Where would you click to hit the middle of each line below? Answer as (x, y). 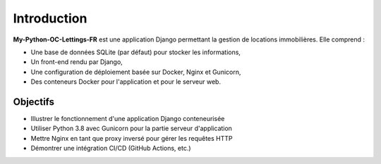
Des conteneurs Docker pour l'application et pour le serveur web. (126, 82)
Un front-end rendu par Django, (77, 62)
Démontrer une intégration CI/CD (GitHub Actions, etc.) (111, 149)
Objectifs (34, 102)
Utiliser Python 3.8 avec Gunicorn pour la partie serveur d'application (132, 128)
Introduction (50, 18)
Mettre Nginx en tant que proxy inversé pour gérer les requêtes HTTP (132, 138)
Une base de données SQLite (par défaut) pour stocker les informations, (136, 52)
